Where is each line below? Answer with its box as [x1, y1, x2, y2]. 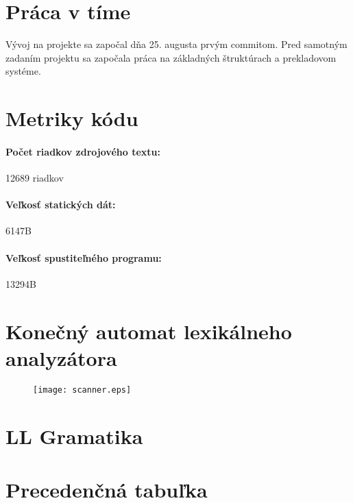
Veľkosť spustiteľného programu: [5, 250, 162, 265]
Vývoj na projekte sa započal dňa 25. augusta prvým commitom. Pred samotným [5, 37, 348, 51]
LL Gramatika [5, 421, 143, 450]
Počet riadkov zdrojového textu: [5, 144, 160, 158]
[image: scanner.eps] [33, 384, 132, 395]
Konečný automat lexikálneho [5, 317, 292, 345]
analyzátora [5, 343, 117, 371]
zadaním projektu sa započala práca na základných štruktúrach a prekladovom [5, 50, 337, 64]
